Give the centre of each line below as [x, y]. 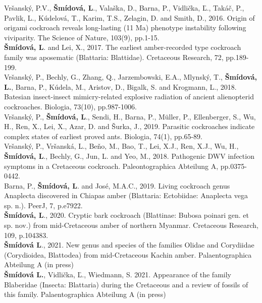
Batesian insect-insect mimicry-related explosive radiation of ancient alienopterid [129, 97]
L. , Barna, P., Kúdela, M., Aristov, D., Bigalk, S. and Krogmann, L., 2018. [120, 86]
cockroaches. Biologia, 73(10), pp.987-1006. [70, 106]
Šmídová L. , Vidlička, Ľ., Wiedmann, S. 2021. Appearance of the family [118, 275]
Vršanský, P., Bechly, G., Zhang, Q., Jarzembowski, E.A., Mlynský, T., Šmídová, [130, 77]
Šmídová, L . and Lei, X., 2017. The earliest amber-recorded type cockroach [123, 47]
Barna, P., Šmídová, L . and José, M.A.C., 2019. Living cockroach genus [117, 185]
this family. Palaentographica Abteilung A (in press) [85, 294]
